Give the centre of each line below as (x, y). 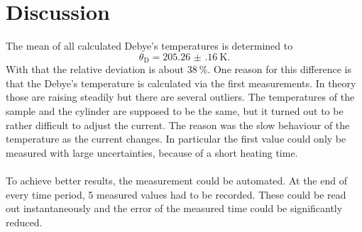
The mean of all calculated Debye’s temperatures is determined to (149, 46)
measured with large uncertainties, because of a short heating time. (152, 152)
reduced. (24, 222)
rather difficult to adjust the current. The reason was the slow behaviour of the (178, 125)
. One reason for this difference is (279, 69)
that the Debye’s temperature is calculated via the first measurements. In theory (181, 83)
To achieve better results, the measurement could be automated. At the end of (176, 180)
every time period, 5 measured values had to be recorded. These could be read (176, 194)
